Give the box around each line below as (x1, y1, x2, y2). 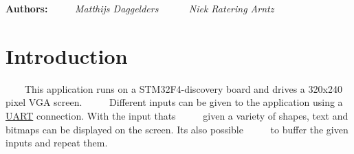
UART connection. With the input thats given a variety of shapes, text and (5, 108, 349, 122)
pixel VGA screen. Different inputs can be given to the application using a (5, 95, 343, 109)
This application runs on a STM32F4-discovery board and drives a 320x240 (24, 81, 342, 96)
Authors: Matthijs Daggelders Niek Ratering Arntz (5, 1, 274, 15)
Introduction (5, 41, 128, 69)
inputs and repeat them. (5, 135, 108, 150)
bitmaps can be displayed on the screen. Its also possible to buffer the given (5, 122, 349, 136)
